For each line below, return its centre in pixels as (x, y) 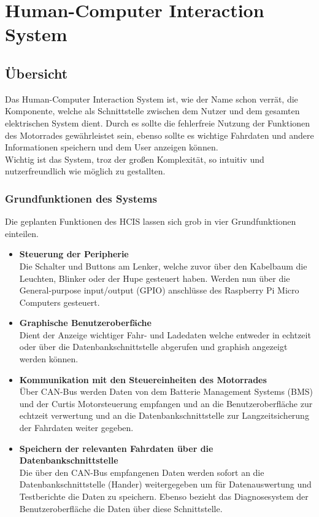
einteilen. (22, 233)
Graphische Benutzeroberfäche (85, 323)
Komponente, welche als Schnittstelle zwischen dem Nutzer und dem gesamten (152, 111)
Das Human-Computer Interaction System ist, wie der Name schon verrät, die (152, 99)
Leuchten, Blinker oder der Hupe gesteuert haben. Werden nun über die (155, 278)
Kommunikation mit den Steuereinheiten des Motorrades (143, 379)
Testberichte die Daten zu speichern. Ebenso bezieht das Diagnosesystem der (164, 496)
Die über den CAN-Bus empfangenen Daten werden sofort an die (142, 472)
